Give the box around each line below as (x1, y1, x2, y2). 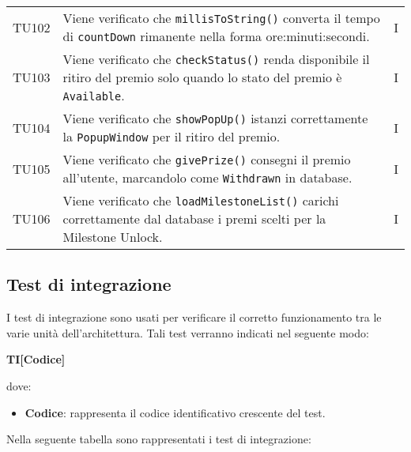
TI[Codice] (6, 351, 66, 367)
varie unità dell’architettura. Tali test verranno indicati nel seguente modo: (6, 324, 369, 341)
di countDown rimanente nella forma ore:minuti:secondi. (62, 27, 370, 45)
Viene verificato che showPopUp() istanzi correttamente (62, 109, 368, 127)
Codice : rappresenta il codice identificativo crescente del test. (25, 404, 326, 420)
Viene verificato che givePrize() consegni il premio (62, 150, 351, 168)
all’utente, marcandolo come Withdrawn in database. (62, 168, 353, 186)
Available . (62, 86, 125, 104)
